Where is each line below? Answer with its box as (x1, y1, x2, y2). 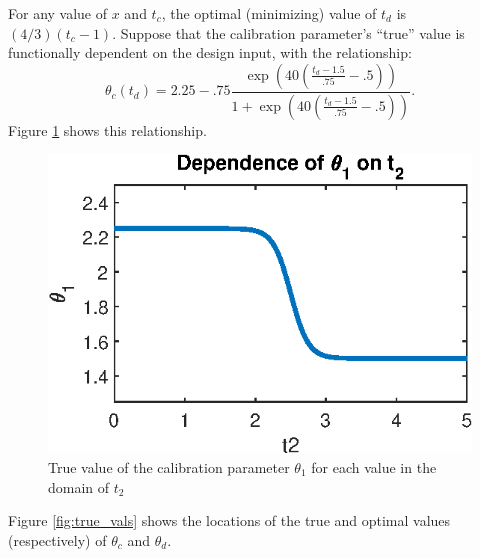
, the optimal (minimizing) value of (161, 3, 377, 23)
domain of (48, 476, 110, 497)
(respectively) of (8, 529, 107, 550)
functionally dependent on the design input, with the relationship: (8, 42, 412, 63)
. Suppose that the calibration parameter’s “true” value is (112, 22, 465, 43)
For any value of (8, 3, 108, 23)
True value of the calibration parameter (48, 456, 290, 477)
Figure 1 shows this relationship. (8, 119, 207, 140)
